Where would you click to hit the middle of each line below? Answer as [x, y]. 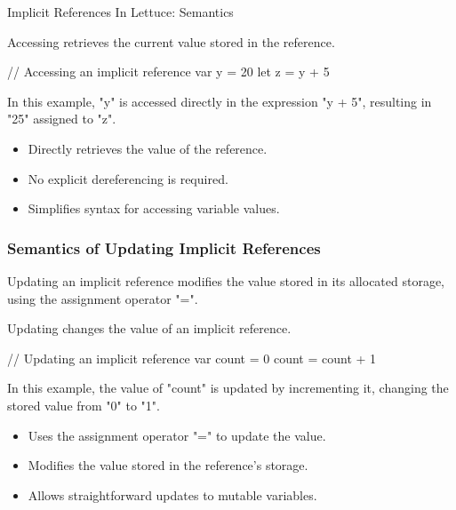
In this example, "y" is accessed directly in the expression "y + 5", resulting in [220, 101]
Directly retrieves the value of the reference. [148, 148]
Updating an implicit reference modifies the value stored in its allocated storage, [226, 280]
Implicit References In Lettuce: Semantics [120, 12]
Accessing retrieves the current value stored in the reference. [171, 41]
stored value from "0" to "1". [84, 405]
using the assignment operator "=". [103, 298]
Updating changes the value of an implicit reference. [149, 328]
